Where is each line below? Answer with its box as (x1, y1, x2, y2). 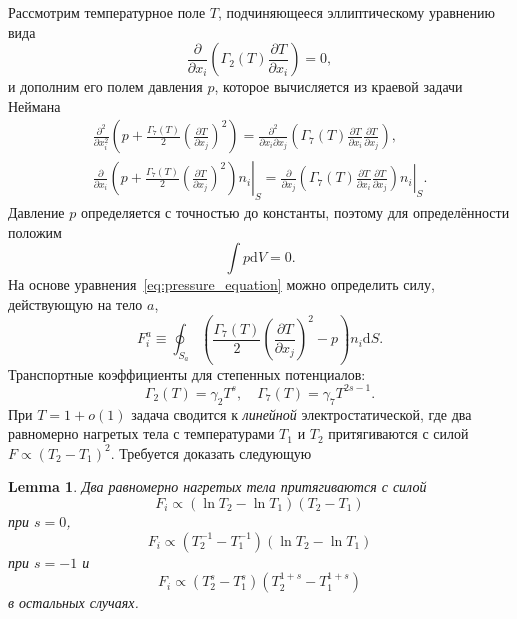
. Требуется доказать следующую (110, 442, 312, 463)
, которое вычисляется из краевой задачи (214, 76, 463, 97)
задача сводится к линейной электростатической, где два (131, 403, 472, 424)
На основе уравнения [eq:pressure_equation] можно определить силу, (8, 274, 435, 295)
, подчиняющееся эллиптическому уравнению (217, 2, 496, 22)
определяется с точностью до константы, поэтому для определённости (80, 202, 510, 223)
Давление (8, 202, 65, 223)
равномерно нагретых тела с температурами (8, 423, 275, 444)
